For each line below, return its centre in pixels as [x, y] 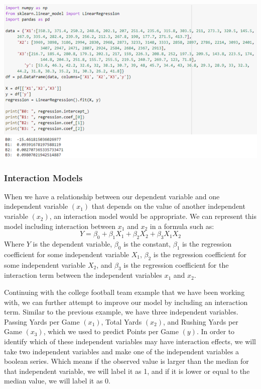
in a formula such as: [182, 226]
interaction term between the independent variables [83, 275]
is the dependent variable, [73, 244]
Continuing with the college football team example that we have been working [124, 292]
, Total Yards [121, 321]
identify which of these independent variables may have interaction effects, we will [130, 341]
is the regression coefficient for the [176, 264]
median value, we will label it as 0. [57, 381]
